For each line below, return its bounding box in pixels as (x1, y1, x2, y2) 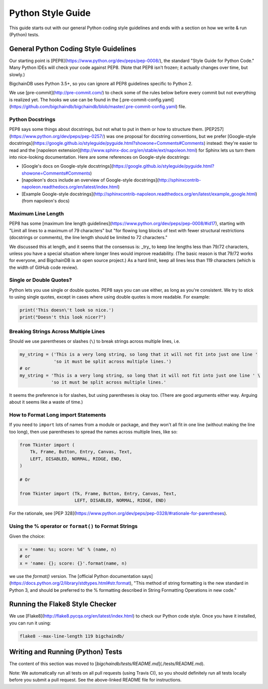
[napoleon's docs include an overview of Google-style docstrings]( (21, 177, 159, 183)
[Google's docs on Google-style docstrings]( (21, 163, 114, 169)
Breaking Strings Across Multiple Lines (9, 328, 105, 335)
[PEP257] (204, 126, 224, 132)
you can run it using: (9, 620, 52, 626)
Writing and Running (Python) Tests (9, 648, 123, 656)
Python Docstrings (9, 116, 56, 123)
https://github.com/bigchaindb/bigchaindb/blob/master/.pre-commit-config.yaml (10, 104, 176, 110)
